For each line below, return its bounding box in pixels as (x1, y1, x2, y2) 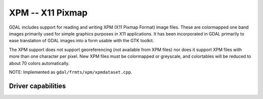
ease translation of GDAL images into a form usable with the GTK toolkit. (9, 38, 154, 44)
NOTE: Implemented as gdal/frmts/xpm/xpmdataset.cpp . (9, 69, 132, 75)
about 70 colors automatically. (9, 60, 70, 66)
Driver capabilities (9, 82, 66, 90)
